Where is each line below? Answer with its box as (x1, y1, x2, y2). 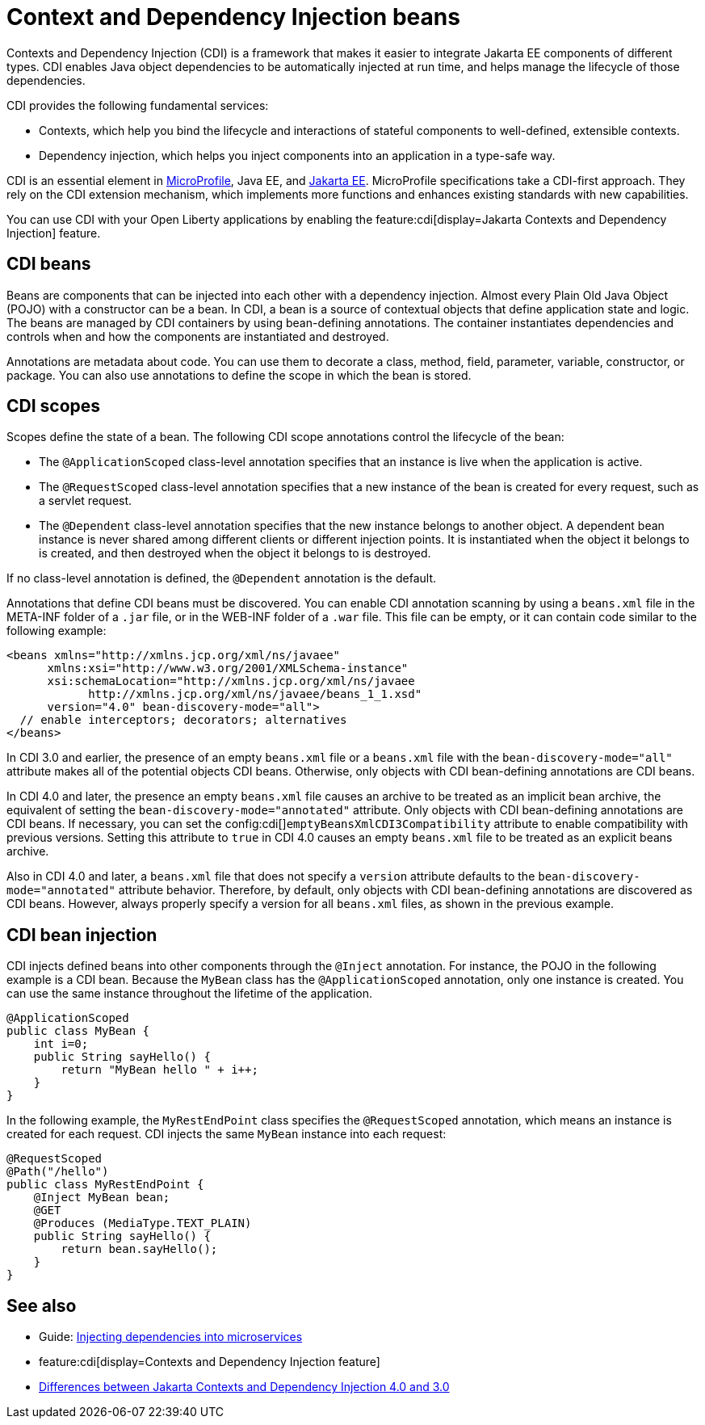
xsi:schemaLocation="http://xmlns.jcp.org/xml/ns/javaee (47, 675, 415, 688)
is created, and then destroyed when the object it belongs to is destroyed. (39, 546, 431, 561)
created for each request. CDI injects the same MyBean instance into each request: (6, 1127, 447, 1141)
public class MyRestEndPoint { (6, 1178, 204, 1192)
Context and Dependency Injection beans (6, 3, 460, 31)
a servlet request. (39, 494, 132, 508)
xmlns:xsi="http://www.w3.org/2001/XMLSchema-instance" (47, 662, 409, 675)
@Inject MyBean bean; (33, 1191, 170, 1204)
